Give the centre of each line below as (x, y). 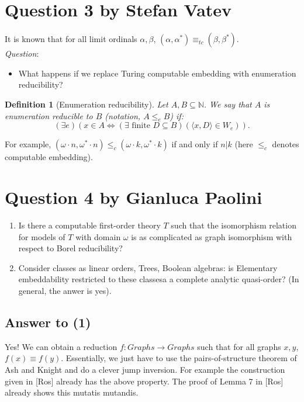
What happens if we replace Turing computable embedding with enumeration (157, 73)
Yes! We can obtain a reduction (61, 346)
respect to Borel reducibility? (70, 248)
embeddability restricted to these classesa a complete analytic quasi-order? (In (159, 279)
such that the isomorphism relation (234, 225)
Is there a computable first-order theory (89, 225)
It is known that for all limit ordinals (71, 39)
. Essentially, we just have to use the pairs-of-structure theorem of (179, 358)
